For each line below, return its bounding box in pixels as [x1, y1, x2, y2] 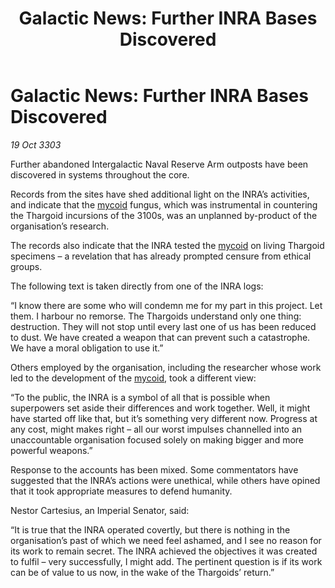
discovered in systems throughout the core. [10, 168, 190, 181]
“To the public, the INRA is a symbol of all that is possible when [10, 391, 271, 403]
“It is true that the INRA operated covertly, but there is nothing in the [10, 523, 291, 536]
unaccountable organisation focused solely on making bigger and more [10, 433, 304, 446]
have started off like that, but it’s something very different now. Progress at [10, 412, 318, 424]
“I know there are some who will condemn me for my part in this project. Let [10, 299, 323, 311]
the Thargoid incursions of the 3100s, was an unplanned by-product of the [10, 209, 318, 221]
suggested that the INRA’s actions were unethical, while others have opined [10, 474, 321, 486]
